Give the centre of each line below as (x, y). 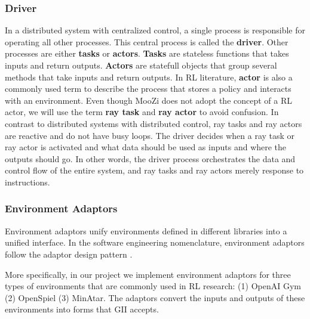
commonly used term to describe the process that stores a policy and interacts (148, 89)
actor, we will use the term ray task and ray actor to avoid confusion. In (142, 112)
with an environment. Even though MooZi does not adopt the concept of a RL (148, 100)
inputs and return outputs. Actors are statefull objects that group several (141, 65)
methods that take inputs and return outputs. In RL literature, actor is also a (149, 77)
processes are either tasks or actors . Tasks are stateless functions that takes (147, 53)
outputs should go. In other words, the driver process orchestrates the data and (150, 158)
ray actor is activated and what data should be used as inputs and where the (146, 147)
